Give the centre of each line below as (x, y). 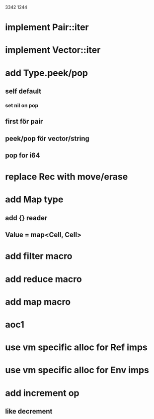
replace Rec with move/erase (67, 177)
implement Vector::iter (53, 50)
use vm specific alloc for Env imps (77, 370)
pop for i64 (23, 156)
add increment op (42, 393)
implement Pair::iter (47, 27)
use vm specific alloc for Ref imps (76, 348)
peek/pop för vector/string (47, 138)
